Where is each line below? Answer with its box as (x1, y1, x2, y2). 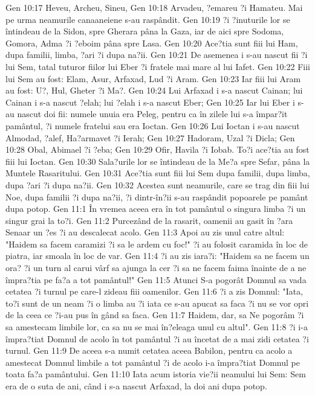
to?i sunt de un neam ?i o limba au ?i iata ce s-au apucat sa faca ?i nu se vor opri (5, 296, 309, 309)
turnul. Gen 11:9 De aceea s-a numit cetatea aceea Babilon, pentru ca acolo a (5, 344, 293, 357)
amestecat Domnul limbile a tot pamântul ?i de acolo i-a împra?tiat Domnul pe (5, 356, 300, 368)
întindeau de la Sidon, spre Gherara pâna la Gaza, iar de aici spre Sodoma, (5, 25, 284, 37)
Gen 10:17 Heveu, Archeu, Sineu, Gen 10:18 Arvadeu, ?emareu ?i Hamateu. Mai (5, 1, 303, 13)
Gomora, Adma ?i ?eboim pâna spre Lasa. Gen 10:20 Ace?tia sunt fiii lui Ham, (5, 36, 298, 49)
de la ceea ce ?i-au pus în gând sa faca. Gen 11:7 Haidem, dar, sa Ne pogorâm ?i (5, 308, 304, 321)
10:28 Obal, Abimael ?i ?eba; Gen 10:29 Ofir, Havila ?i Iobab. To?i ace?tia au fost (5, 143, 310, 156)
